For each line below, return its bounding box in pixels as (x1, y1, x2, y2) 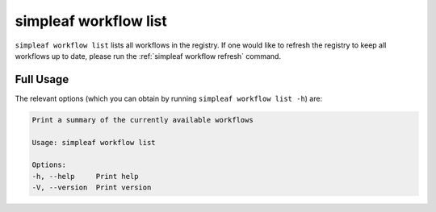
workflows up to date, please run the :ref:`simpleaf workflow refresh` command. (15, 51, 282, 60)
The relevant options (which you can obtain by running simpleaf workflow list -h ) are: (15, 94, 323, 103)
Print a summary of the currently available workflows (31, 115, 254, 124)
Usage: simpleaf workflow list (31, 138, 157, 147)
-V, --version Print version (31, 183, 152, 193)
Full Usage (15, 73, 69, 86)
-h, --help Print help (31, 172, 139, 181)
